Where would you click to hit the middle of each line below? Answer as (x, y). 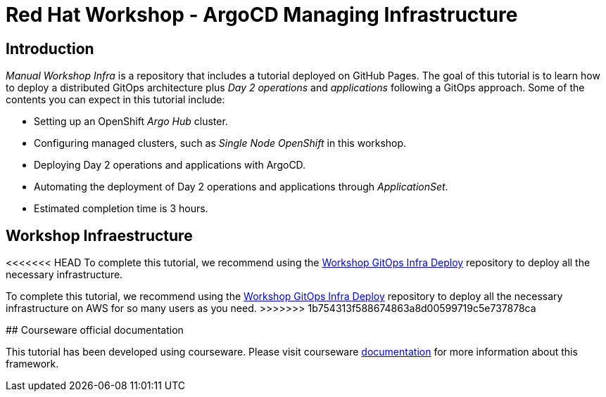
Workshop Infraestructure (99, 235)
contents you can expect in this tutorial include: (115, 100)
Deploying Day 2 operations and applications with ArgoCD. (170, 165)
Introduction (50, 48)
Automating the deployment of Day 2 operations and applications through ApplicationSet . (241, 187)
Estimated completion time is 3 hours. (121, 209)
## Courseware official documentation (95, 330)
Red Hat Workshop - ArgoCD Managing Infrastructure (262, 15)
